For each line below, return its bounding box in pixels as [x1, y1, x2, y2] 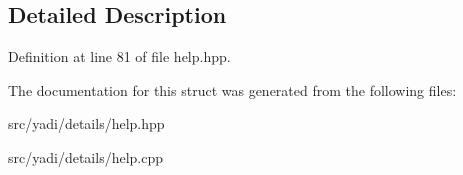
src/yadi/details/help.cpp [8, 146, 163, 167]
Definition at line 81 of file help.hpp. [8, 46, 231, 67]
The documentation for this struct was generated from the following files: [8, 79, 457, 100]
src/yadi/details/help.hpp [8, 113, 165, 134]
